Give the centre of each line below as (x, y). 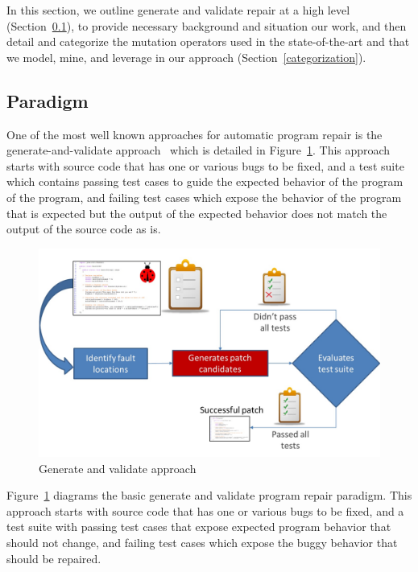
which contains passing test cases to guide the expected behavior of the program (205, 181)
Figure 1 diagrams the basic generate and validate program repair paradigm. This (209, 495)
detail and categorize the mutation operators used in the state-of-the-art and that (208, 41)
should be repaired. (54, 558)
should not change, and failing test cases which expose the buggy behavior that (202, 542)
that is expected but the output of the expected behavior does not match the (197, 213)
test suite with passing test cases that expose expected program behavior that (199, 527)
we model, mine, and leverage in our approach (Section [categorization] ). (186, 57)
